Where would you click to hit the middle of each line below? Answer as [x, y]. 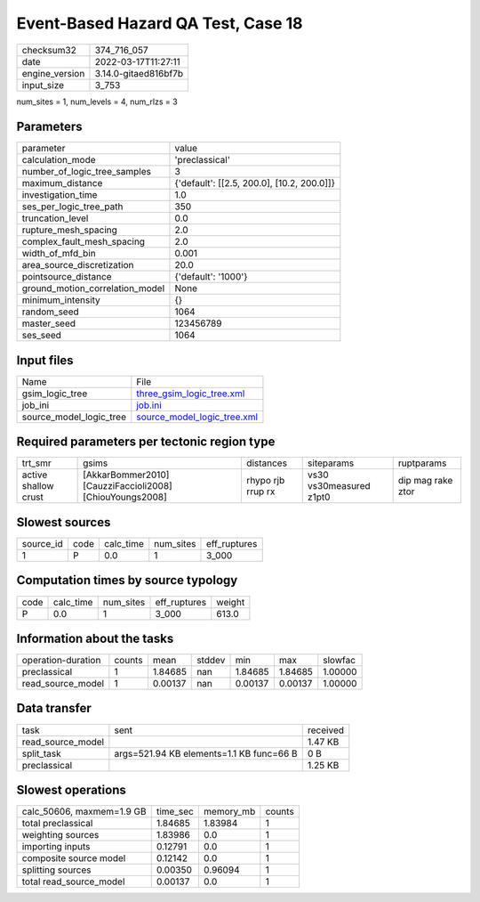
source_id [42, 544]
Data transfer [54, 708]
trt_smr [37, 463]
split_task [41, 753]
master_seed [48, 323]
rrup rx [260, 492]
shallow [38, 486]
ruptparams [422, 463]
